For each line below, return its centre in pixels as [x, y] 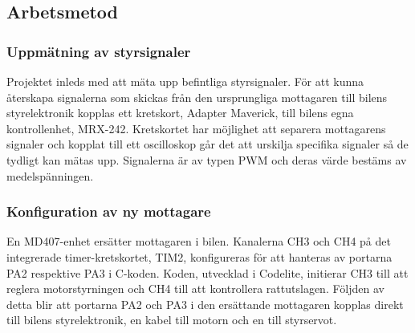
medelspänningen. [50, 175]
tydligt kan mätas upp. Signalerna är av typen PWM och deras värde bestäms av [207, 159]
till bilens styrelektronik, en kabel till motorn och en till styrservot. [172, 320]
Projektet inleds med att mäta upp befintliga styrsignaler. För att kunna [185, 81]
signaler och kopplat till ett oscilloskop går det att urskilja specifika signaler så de [207, 144]
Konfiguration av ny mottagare [109, 211]
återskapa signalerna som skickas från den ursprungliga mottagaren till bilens [197, 97]
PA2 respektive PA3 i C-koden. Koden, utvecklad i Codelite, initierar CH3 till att [207, 272]
